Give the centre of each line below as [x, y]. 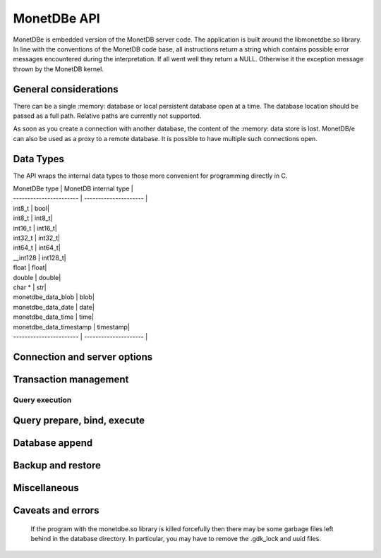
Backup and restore [57, 466]
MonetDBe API [56, 18]
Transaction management [71, 379]
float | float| [30, 267]
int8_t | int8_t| [33, 218]
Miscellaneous [46, 488]
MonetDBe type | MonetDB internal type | [73, 189]
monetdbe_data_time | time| [54, 317]
